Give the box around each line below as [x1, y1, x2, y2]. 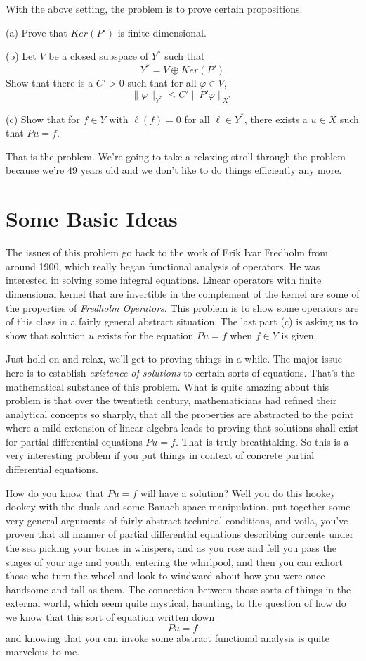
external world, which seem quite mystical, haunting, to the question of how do [6, 596, 346, 610]
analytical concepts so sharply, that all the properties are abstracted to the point [6, 406, 354, 421]
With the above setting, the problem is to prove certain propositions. [6, 1, 303, 15]
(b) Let [6, 49, 37, 63]
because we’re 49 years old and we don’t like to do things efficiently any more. [6, 163, 342, 177]
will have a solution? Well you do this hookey [140, 485, 336, 500]
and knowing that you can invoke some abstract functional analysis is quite [6, 630, 329, 645]
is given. [281, 327, 317, 342]
